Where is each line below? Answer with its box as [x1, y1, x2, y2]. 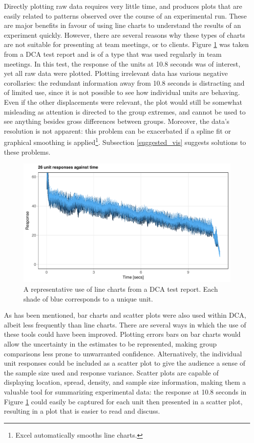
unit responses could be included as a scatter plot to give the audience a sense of [4, 358, 246, 368]
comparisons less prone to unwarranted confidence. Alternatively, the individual [4, 348, 242, 358]
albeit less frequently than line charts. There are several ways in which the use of [4, 319, 246, 329]
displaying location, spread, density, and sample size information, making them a [4, 377, 246, 387]
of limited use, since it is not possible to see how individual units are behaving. [4, 87, 240, 97]
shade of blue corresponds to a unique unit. [23, 293, 153, 303]
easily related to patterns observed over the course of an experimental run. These [4, 10, 247, 21]
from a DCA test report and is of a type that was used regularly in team [4, 48, 222, 59]
